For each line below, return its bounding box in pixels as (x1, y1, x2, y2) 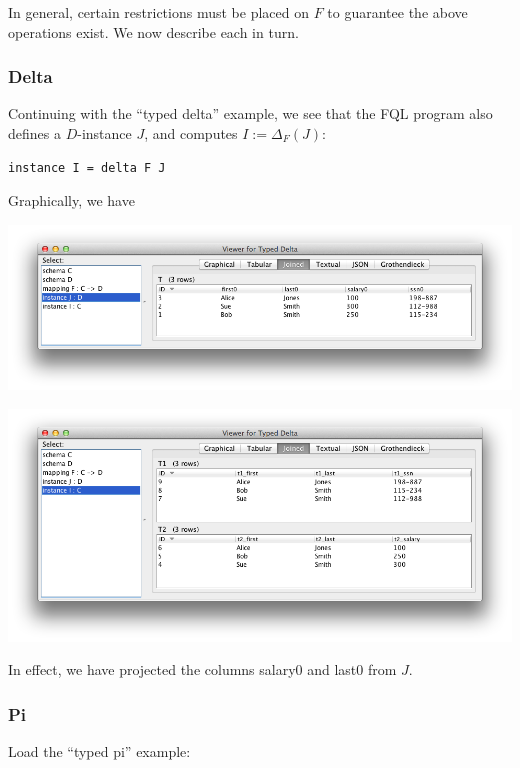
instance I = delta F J (8, 160, 166, 175)
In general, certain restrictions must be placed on (8, 2, 309, 22)
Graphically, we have (8, 190, 135, 211)
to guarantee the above (327, 2, 468, 22)
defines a (8, 123, 61, 143)
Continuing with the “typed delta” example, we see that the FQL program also (8, 103, 493, 124)
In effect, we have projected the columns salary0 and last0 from (8, 659, 397, 680)
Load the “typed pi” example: (8, 741, 191, 762)
